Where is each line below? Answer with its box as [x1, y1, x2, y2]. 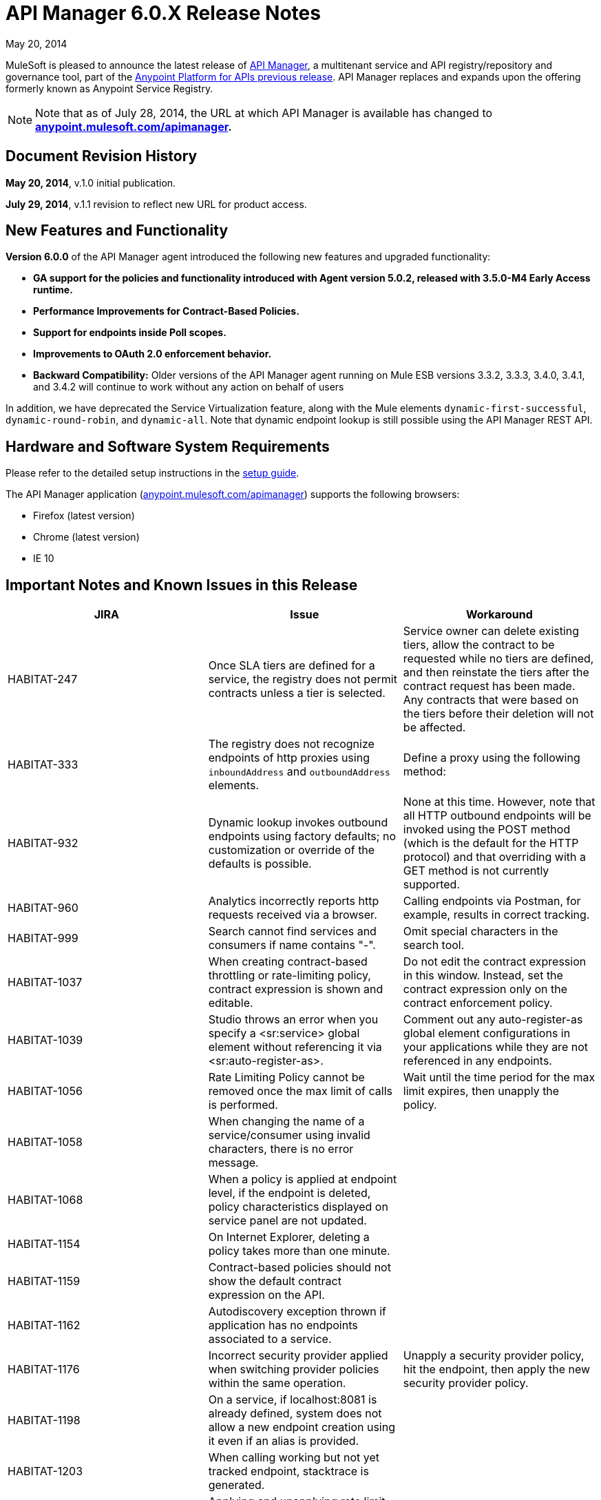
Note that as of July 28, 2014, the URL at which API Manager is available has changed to [35, 105, 493, 120]
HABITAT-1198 [8, 1413, 81, 1428]
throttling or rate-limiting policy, [208, 968, 371, 983]
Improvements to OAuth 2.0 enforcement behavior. [33, 348, 272, 360]
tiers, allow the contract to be [403, 638, 555, 652]
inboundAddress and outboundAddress [208, 764, 390, 779]
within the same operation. [208, 1376, 346, 1390]
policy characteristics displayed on [208, 1200, 388, 1214]
